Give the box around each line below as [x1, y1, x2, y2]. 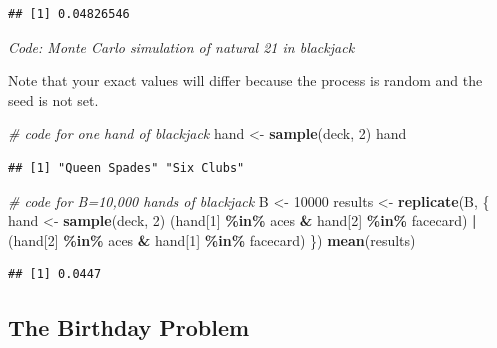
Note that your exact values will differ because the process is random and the [8, 70, 483, 91]
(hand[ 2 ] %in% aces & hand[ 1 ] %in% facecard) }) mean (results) [8, 229, 416, 250]
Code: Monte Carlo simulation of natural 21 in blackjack [8, 36, 355, 57]
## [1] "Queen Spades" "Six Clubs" [8, 160, 245, 175]
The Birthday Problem [8, 312, 250, 343]
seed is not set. [8, 89, 99, 110]
